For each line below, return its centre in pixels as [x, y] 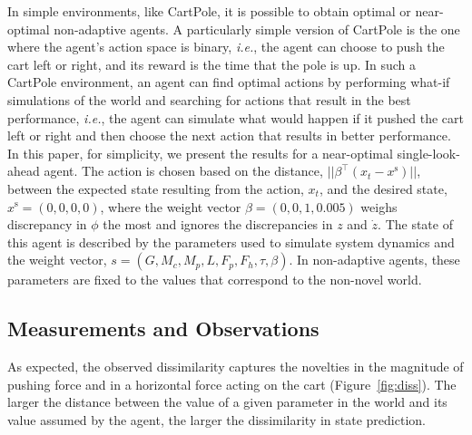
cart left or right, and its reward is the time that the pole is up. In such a [212, 64]
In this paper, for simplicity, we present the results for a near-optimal [200, 153]
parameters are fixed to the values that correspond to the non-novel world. [215, 280]
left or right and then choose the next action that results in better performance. [229, 135]
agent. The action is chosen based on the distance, [183, 171]
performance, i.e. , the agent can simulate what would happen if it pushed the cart [236, 117]
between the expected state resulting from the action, [156, 188]
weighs [379, 206]
